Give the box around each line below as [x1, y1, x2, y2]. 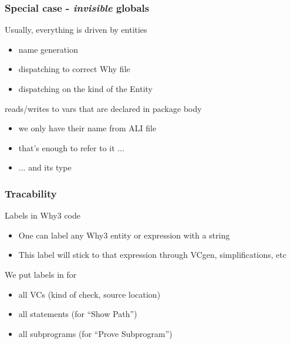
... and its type [18, 161, 72, 173]
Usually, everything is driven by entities [5, 23, 147, 36]
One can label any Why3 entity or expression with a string [18, 229, 230, 241]
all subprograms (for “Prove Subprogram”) [18, 327, 172, 339]
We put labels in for [5, 268, 77, 280]
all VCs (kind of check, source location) [18, 288, 161, 300]
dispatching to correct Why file [18, 63, 130, 75]
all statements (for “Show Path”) [18, 308, 137, 320]
